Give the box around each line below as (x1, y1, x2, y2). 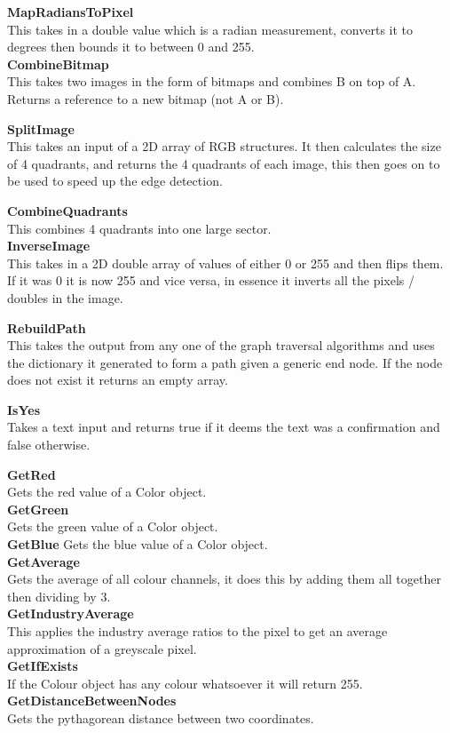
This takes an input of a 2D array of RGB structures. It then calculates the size (7, 137, 441, 155)
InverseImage (7, 236, 91, 255)
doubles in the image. (7, 288, 123, 307)
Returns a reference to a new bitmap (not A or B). (7, 89, 284, 108)
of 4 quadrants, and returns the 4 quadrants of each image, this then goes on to (7, 154, 440, 172)
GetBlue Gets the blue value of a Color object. (7, 535, 268, 554)
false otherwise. (7, 435, 91, 454)
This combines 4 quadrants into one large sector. (7, 219, 272, 237)
